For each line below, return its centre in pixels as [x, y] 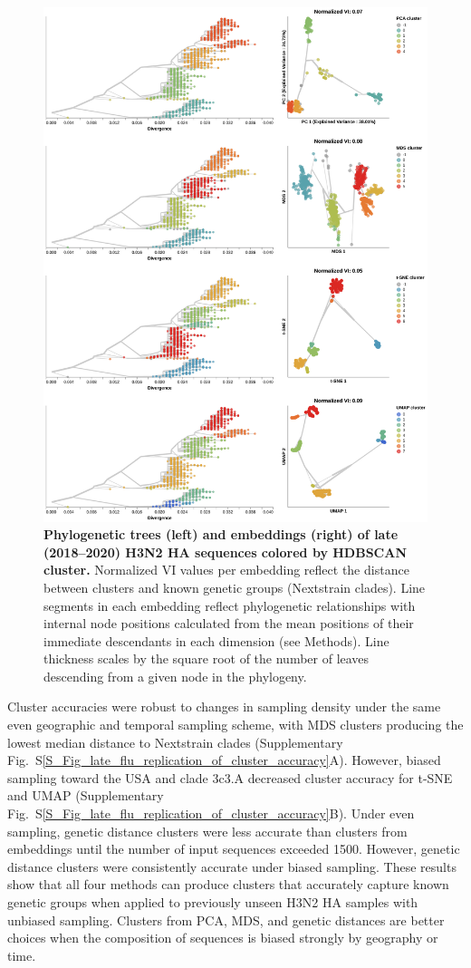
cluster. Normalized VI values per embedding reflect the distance [226, 570]
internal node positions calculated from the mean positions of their [229, 623]
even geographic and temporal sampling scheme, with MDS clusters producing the [235, 725]
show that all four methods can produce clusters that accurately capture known [228, 884]
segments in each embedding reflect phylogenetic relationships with [230, 605]
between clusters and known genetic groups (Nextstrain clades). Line [235, 587]
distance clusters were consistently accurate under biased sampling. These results [232, 866]
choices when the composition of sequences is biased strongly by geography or [223, 938]
